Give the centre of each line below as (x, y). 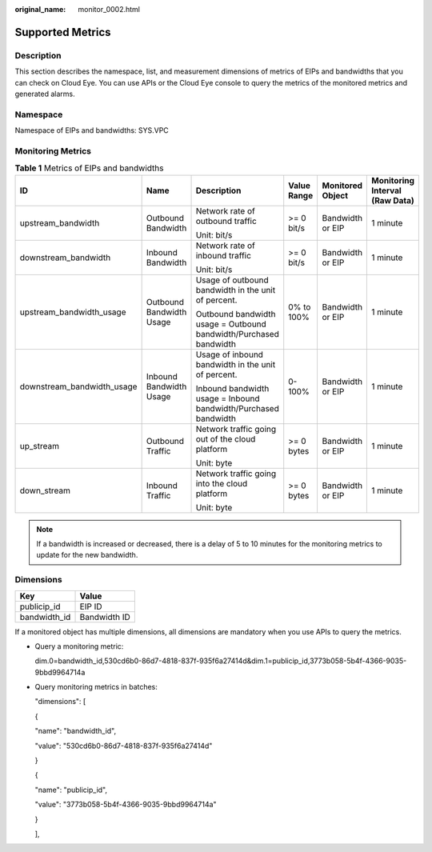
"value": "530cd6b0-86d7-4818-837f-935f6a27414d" (124, 746)
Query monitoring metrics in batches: (96, 687)
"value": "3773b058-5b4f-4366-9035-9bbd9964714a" (126, 805)
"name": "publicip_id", (71, 790)
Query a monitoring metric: (79, 646)
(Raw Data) (393, 200)
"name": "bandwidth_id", (76, 731)
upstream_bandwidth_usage (73, 312)
